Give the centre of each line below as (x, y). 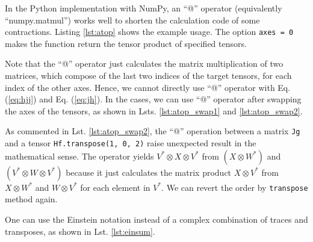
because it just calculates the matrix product (149, 172)
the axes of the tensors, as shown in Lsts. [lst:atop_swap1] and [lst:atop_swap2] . (154, 110)
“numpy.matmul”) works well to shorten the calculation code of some (132, 20)
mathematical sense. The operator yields (79, 156)
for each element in (115, 187)
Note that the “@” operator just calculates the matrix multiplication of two (144, 64)
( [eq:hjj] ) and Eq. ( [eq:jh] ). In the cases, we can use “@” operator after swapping (153, 99)
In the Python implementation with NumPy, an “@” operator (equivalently (144, 8)
